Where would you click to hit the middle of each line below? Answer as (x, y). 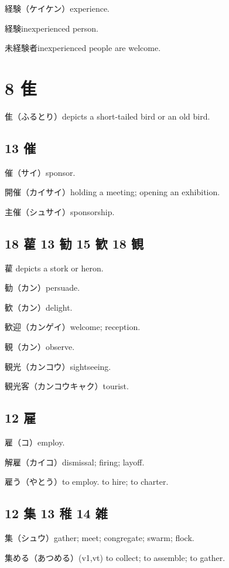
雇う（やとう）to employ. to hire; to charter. (87, 482)
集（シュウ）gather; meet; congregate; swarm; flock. (100, 538)
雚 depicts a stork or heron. (54, 268)
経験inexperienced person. (52, 28)
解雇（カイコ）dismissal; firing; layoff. (75, 462)
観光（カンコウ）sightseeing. (58, 366)
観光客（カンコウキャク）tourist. (67, 386)
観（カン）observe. (40, 347)
